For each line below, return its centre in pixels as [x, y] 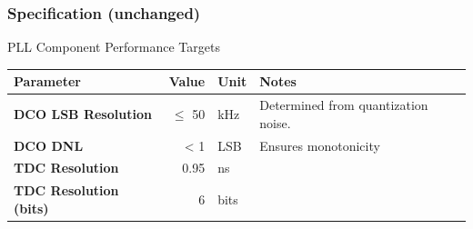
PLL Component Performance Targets [114, 47]
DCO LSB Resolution [83, 113]
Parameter [47, 81]
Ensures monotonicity [320, 145]
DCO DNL [49, 145]
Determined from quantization [344, 105]
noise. [275, 122]
